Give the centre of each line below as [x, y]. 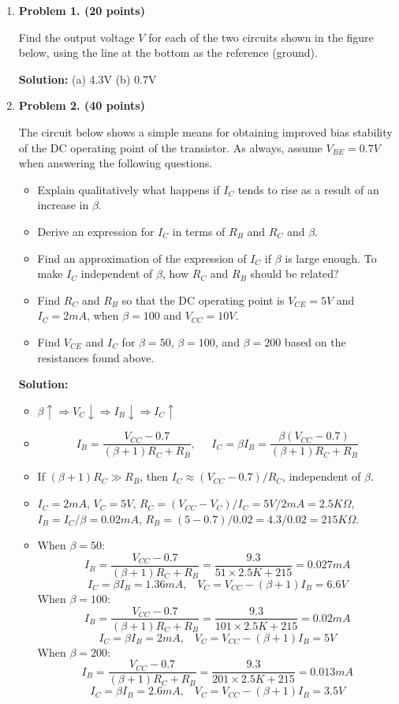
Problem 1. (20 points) [82, 10]
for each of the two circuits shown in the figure [261, 37]
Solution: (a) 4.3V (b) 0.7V [88, 79]
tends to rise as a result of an [308, 189]
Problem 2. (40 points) [82, 105]
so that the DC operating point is [203, 300]
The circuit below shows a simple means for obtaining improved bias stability [205, 131]
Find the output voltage [76, 37]
